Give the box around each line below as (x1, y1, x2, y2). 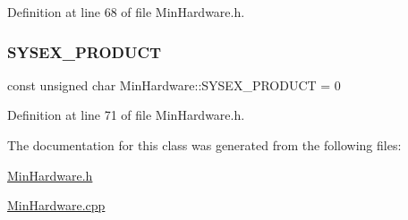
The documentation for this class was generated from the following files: (7, 136, 402, 154)
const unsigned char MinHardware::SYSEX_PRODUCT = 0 (7, 75, 341, 94)
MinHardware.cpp (7, 196, 106, 215)
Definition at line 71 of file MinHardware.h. (7, 106, 245, 124)
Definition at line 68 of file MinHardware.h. (7, 3, 245, 21)
